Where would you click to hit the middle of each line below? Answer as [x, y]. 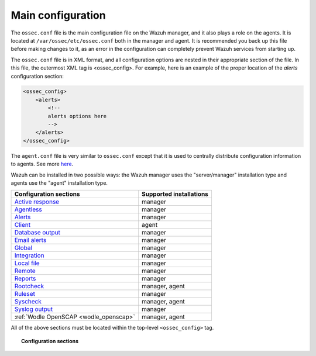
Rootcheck [29, 286]
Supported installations [175, 194]
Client [23, 225]
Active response [37, 202]
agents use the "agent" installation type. [59, 183]
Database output [37, 233]
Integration [29, 255]
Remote [25, 271]
